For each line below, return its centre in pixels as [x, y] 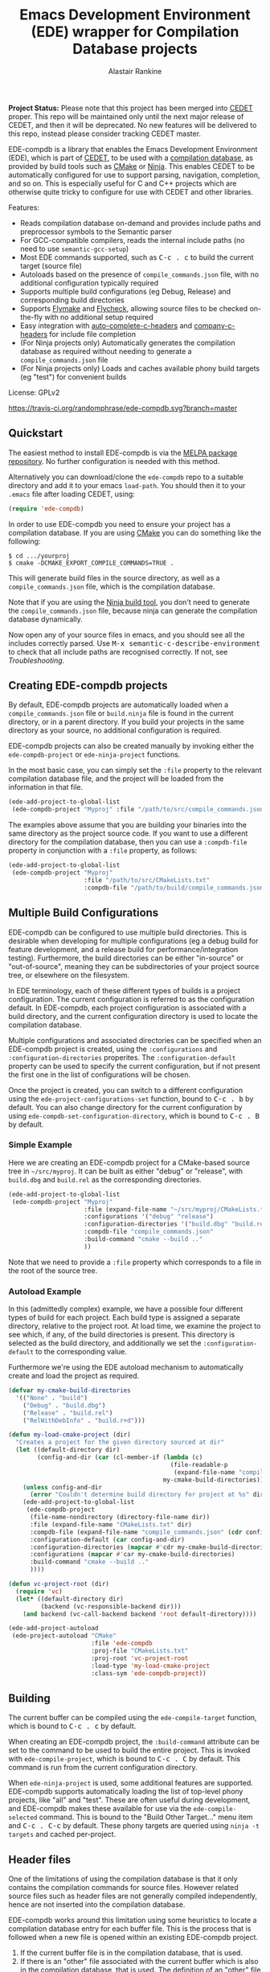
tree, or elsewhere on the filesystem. [69, 975]
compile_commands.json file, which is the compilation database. [112, 586]
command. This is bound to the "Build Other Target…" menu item [146, 1817]
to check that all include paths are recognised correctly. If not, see [118, 651]
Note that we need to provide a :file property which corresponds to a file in [135, 1262]
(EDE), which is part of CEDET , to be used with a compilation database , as [131, 158]
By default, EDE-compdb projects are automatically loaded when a [119, 705]
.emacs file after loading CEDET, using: [72, 494]
